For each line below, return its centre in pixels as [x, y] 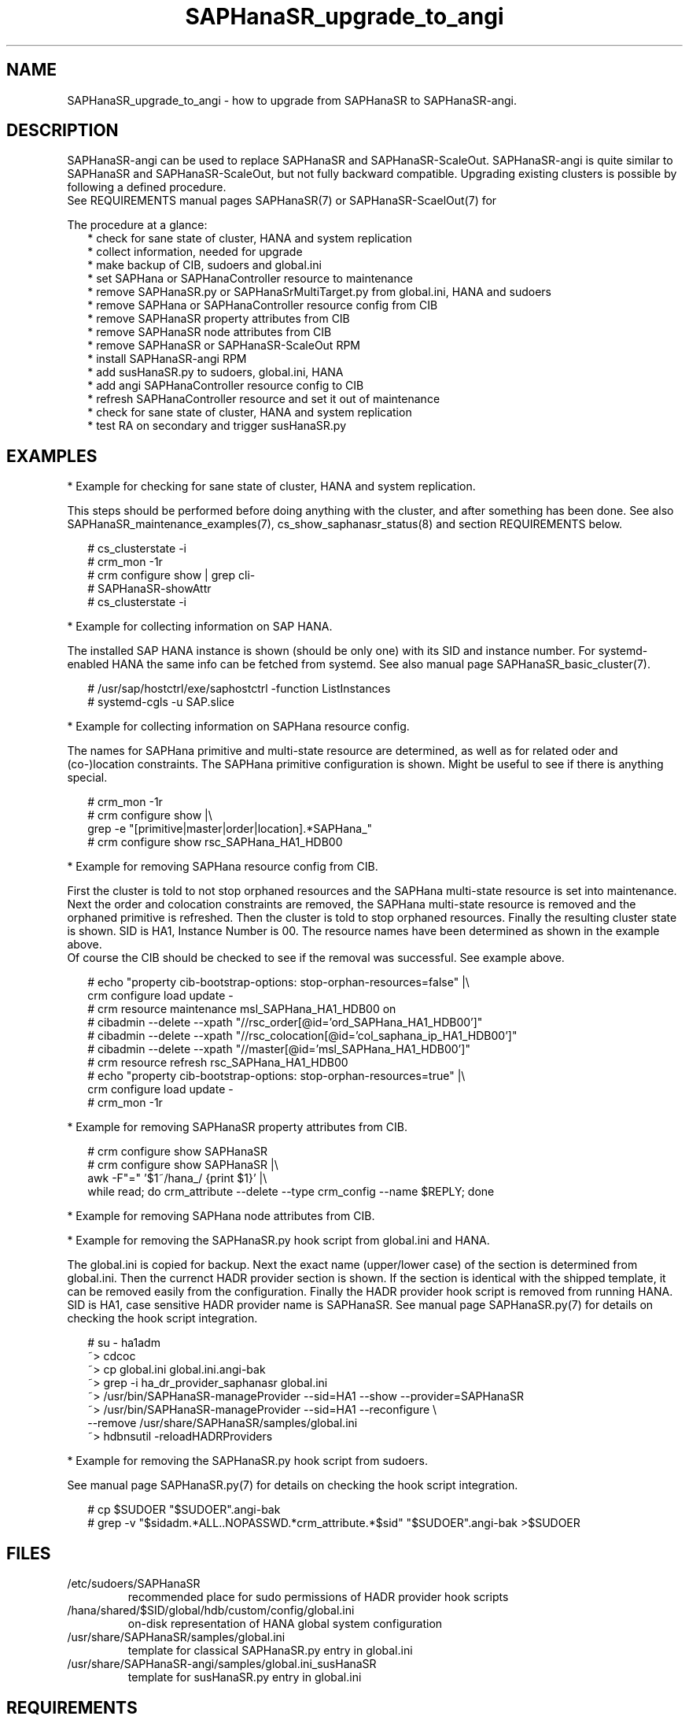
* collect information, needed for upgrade [195, 252]
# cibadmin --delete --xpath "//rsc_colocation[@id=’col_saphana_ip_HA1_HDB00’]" [302, 1036]
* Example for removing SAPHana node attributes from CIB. [221, 1216]
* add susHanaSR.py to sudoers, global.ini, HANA [216, 372]
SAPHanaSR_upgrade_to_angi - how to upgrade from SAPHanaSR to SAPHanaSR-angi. [292, 100]
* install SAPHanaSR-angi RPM [167, 359]
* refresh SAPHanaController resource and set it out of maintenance [264, 399]
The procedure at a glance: [137, 225]
